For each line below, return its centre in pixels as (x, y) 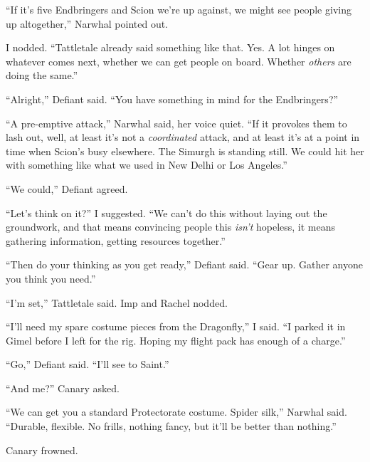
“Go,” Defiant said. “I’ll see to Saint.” (88, 364)
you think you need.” (51, 278)
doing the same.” (42, 75)
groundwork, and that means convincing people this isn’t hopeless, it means (171, 227)
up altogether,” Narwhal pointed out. (87, 23)
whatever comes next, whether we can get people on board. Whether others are (179, 61)
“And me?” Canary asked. (63, 388)
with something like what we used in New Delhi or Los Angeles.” (147, 165)
